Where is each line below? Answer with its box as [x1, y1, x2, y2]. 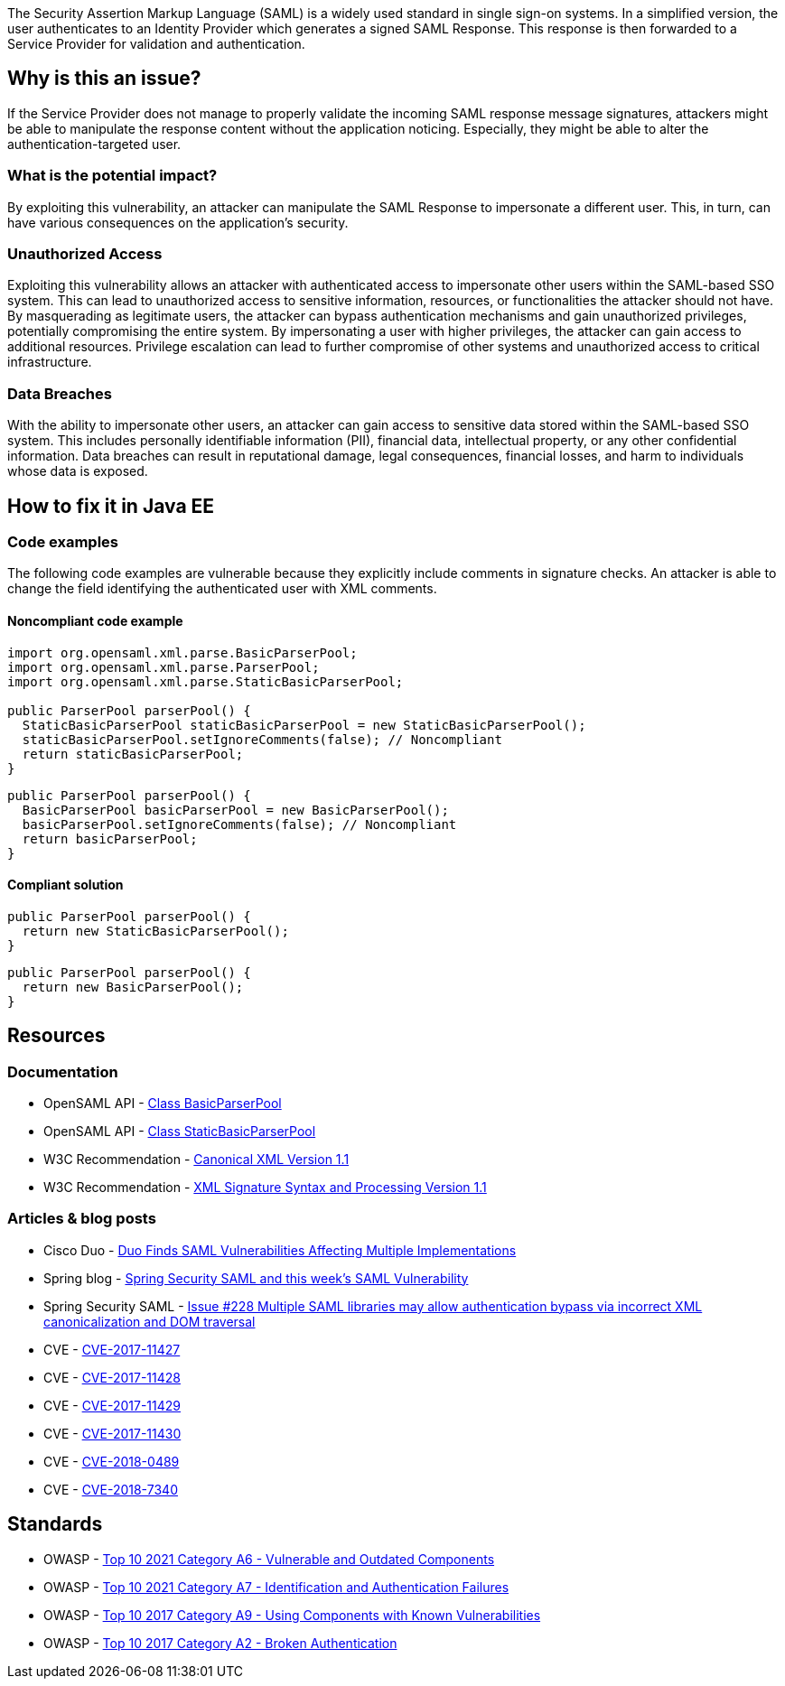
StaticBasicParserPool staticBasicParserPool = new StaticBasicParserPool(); [22, 717, 586, 732]
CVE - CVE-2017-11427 [43, 1341, 181, 1357]
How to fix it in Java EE [7, 494, 215, 517]
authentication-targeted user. [7, 135, 182, 152]
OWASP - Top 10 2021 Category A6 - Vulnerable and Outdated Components [43, 1551, 495, 1567]
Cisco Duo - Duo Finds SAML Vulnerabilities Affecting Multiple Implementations [43, 1242, 517, 1258]
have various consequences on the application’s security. [7, 214, 349, 230]
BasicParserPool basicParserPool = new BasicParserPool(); [22, 802, 449, 817]
